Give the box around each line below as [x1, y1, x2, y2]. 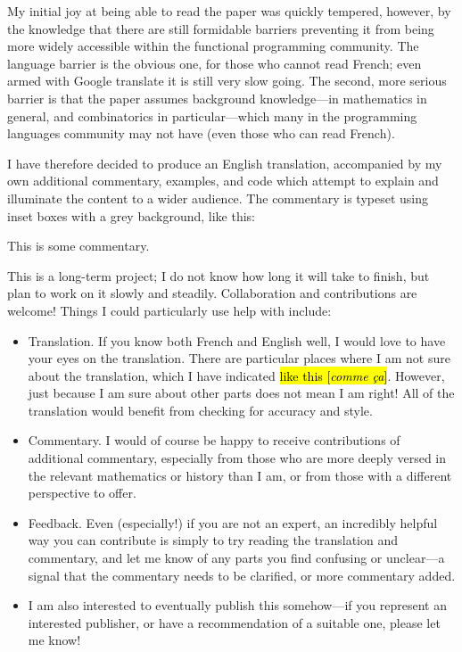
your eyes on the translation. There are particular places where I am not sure [28, 349, 450, 367]
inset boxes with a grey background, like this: [7, 206, 255, 225]
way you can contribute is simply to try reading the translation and [28, 531, 398, 549]
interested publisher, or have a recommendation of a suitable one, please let [28, 613, 441, 631]
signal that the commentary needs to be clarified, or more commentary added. [28, 565, 456, 584]
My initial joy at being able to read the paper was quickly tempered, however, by [7, 2, 451, 20]
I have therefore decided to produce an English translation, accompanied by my [7, 153, 442, 172]
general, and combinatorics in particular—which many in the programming [7, 106, 417, 125]
